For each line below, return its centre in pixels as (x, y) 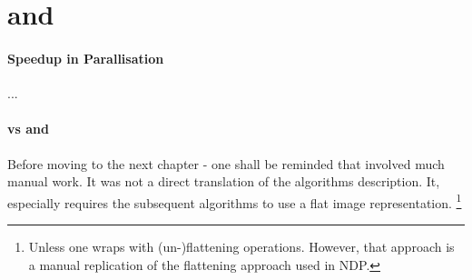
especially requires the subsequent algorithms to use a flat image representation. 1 (235, 201)
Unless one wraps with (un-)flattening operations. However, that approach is (241, 246)
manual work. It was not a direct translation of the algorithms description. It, (224, 181)
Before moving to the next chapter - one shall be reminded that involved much (226, 163)
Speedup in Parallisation (86, 58)
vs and (28, 129)
